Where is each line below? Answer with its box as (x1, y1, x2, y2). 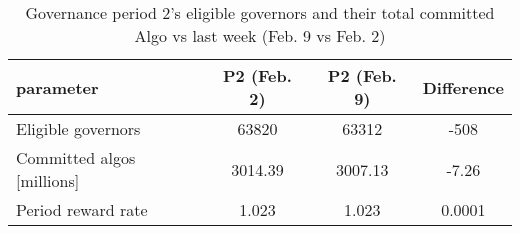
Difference (422, 75, 504, 99)
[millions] (16, 169, 80, 192)
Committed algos (16, 146, 136, 169)
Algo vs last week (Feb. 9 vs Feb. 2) (134, 24, 386, 47)
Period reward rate (16, 198, 148, 221)
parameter (16, 75, 99, 99)
